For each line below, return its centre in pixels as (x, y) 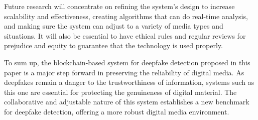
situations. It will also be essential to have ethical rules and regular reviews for (125, 35)
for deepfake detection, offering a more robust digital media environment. (117, 111)
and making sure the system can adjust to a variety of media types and (114, 26)
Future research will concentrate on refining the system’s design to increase (119, 6)
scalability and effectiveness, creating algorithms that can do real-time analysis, (126, 16)
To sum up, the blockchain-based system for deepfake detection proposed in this (127, 62)
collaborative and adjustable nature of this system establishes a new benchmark (127, 102)
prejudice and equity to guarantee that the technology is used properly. (113, 45)
